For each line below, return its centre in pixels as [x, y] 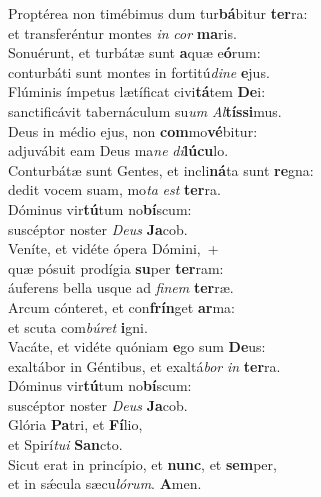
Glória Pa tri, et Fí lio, [75, 424]
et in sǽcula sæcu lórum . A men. [105, 483]
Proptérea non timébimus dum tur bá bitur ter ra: [158, 13]
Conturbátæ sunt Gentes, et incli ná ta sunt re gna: [161, 169]
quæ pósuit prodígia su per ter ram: [116, 267]
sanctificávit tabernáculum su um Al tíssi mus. [145, 110]
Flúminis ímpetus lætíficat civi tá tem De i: [137, 91]
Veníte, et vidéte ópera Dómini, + [113, 248]
